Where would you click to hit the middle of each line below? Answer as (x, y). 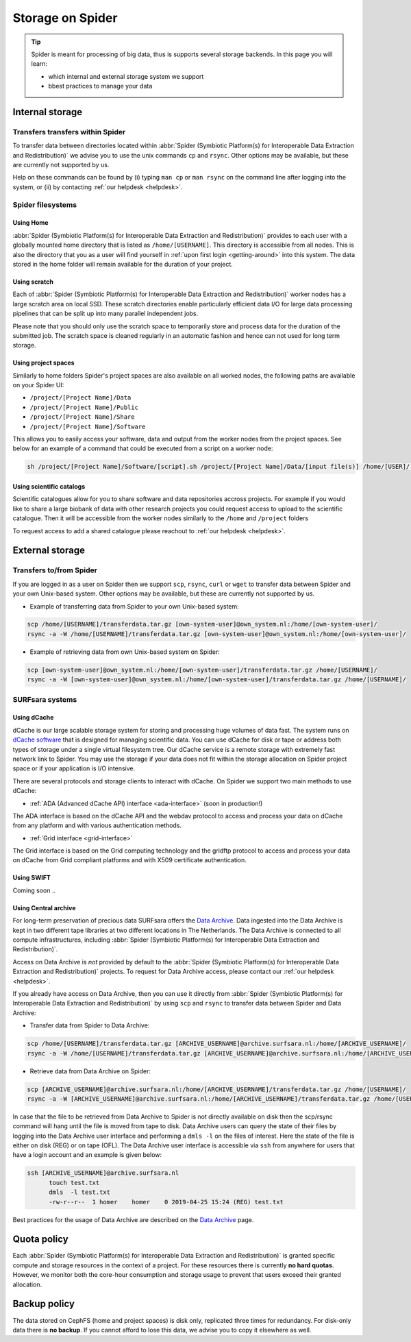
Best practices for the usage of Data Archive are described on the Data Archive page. (133, 1219)
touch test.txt (74, 1183)
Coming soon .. (34, 890)
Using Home (30, 223)
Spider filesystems (45, 204)
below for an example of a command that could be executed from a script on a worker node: (143, 448)
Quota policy (40, 1240)
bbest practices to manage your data (100, 86)
